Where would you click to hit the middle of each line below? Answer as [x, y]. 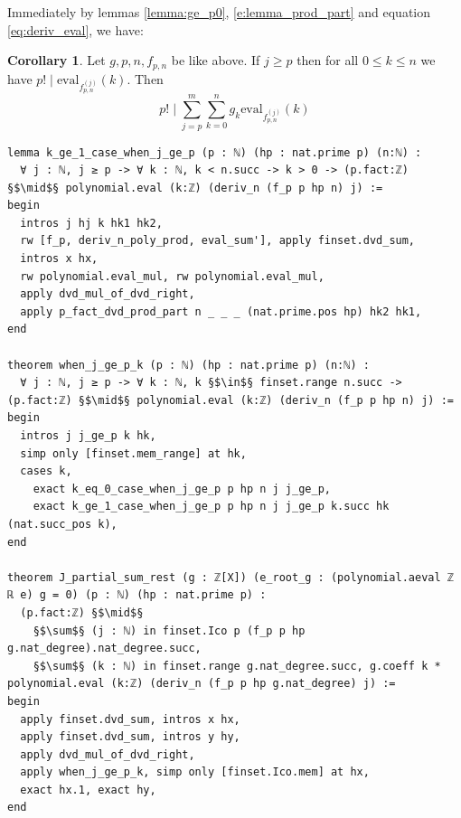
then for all [328, 60]
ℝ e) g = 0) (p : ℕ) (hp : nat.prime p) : [137, 595]
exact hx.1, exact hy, [88, 790]
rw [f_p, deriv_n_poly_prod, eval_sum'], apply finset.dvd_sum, [218, 241]
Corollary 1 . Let [56, 60]
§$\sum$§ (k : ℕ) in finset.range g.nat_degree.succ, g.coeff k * [237, 666]
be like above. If [216, 60]
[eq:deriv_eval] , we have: [75, 29]
